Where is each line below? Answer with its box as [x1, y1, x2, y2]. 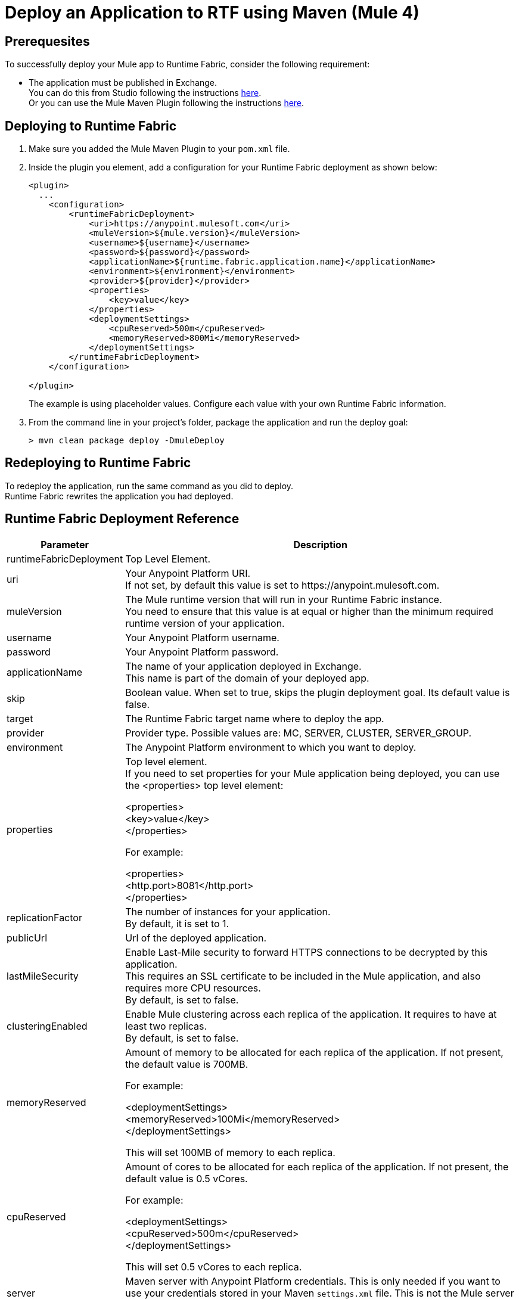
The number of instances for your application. [125, 905, 331, 918]
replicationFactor [7, 911, 82, 924]
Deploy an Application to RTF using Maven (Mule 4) [5, 2, 419, 23]
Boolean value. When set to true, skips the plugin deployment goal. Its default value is [125, 686, 510, 698]
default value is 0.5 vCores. [125, 1172, 248, 1185]
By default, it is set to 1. [125, 917, 229, 930]
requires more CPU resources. [125, 981, 261, 994]
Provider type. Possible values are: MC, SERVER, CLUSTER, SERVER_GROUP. [125, 726, 472, 739]
